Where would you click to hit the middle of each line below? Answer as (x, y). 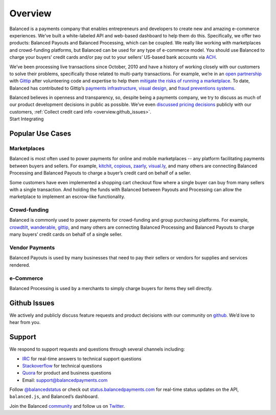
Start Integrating (27, 119)
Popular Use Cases (40, 134)
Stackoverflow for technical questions (62, 365)
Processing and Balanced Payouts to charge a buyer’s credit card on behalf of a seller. (100, 173)
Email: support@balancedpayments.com (65, 380)
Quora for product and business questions (67, 373)
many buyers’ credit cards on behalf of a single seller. (66, 234)
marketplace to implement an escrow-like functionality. (67, 196)
